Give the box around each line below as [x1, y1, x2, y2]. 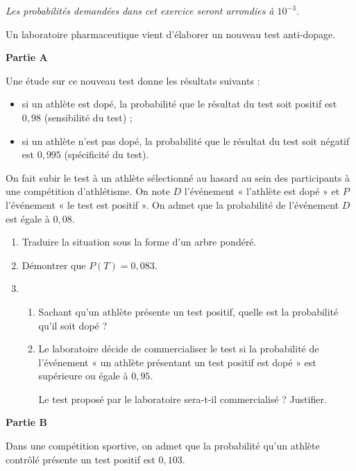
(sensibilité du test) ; [44, 110, 133, 124]
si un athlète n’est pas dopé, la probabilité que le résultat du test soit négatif [22, 133, 350, 148]
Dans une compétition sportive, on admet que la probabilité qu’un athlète [6, 438, 320, 453]
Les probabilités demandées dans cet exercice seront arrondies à [6, 3, 274, 17]
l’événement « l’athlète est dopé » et [184, 184, 340, 198]
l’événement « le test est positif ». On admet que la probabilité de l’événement [6, 197, 339, 212]
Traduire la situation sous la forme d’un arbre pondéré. [22, 234, 257, 249]
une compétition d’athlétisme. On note [6, 184, 170, 198]
